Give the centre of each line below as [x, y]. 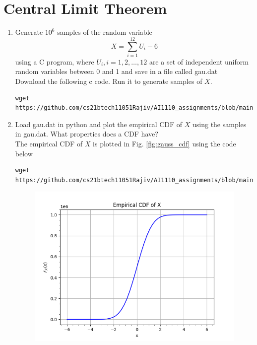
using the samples [220, 124]
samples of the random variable [105, 32]
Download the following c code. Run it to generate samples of [109, 81]
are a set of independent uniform [199, 61]
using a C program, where [55, 61]
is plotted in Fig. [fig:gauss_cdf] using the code [164, 143]
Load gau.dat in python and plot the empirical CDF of [99, 124]
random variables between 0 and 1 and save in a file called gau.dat [116, 71]
